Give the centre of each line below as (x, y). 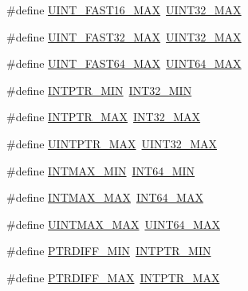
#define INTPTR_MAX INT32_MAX (104, 117)
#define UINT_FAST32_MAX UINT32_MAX (124, 36)
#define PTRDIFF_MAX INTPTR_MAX (113, 277)
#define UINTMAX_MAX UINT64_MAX (113, 224)
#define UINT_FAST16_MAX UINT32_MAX (124, 10)
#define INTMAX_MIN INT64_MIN (101, 170)
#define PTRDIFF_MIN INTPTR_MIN (109, 251)
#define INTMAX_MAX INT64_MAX (105, 197)
